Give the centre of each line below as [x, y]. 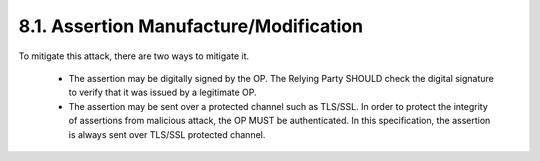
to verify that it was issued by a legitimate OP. [162, 92]
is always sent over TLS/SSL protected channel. [167, 134]
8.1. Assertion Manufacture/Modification [191, 26]
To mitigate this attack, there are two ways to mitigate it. [134, 56]
